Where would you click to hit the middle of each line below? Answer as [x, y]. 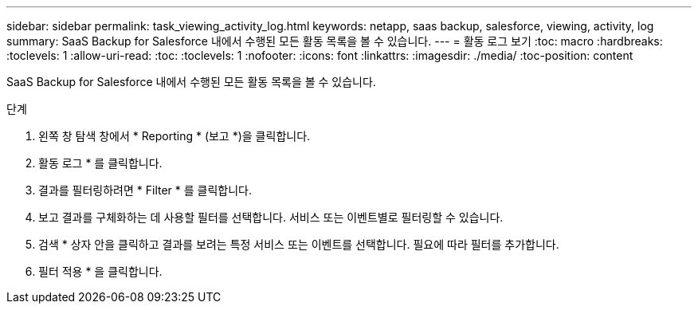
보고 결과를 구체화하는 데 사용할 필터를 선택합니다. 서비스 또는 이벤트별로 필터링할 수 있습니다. [271, 217]
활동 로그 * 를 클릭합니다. [100, 163]
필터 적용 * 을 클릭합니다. [100, 271]
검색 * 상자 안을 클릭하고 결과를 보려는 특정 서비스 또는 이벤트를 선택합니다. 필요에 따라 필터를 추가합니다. [299, 244]
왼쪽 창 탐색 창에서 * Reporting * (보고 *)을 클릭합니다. [174, 136]
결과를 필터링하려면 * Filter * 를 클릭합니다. [145, 190]
